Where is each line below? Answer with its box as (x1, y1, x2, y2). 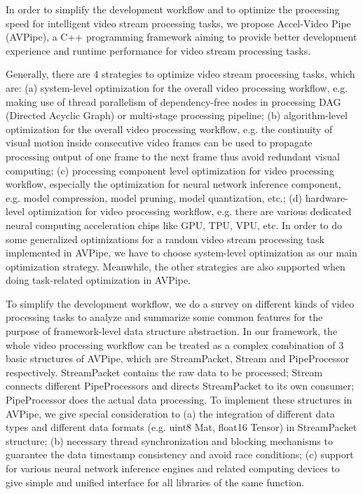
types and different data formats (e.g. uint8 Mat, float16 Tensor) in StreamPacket (6, 420, 357, 434)
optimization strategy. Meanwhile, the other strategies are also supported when (6, 259, 345, 273)
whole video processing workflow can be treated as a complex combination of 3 (6, 337, 344, 352)
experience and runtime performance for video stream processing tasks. (6, 43, 311, 57)
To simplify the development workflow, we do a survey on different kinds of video (6, 296, 355, 310)
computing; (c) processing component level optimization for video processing (6, 163, 334, 177)
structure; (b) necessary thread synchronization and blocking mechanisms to (6, 433, 333, 448)
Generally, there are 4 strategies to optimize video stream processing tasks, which (6, 67, 355, 81)
